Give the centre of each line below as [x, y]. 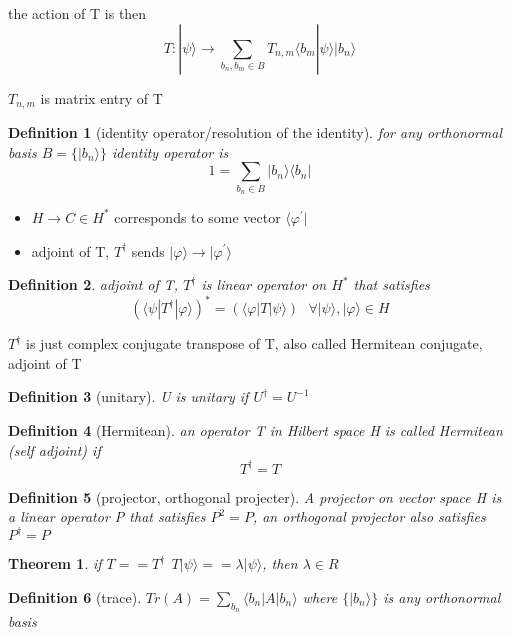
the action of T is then [77, 13]
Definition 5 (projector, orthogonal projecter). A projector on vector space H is [255, 496]
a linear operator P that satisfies [107, 516]
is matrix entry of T [101, 97]
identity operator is [170, 151]
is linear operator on [264, 284]
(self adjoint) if [54, 449]
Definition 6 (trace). [75, 597]
